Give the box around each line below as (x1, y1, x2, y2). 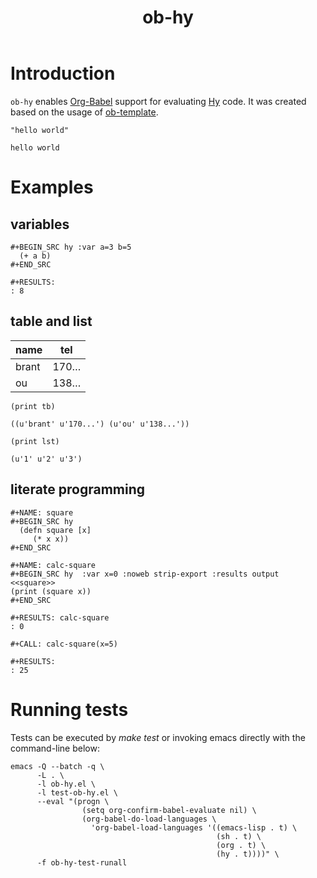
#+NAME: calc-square (10, 560, 97, 570)
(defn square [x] (19, 525, 92, 535)
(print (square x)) (10, 586, 92, 596)
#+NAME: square (10, 507, 74, 518)
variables (10, 216, 70, 233)
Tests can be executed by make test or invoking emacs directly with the (10, 731, 306, 743)
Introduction (10, 62, 116, 85)
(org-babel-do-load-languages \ (81, 814, 217, 824)
